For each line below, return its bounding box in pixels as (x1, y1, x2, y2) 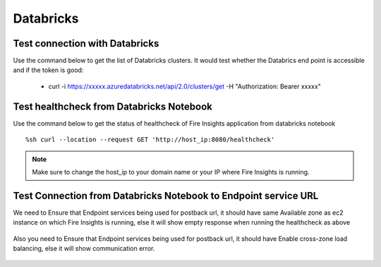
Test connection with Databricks (13, 37, 159, 49)
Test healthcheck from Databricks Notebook (13, 100, 213, 112)
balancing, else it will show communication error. (13, 244, 155, 252)
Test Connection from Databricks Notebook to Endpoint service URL (13, 189, 319, 201)
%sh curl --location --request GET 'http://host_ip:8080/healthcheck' (25, 136, 275, 144)
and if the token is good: (13, 66, 84, 74)
